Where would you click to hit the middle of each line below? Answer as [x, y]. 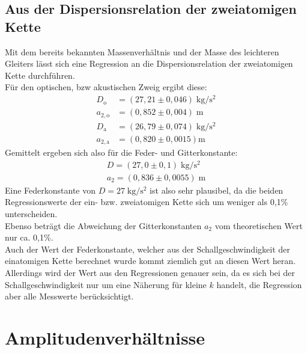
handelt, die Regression [259, 284]
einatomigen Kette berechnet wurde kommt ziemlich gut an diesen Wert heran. [150, 261]
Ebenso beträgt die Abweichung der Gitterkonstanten [103, 225]
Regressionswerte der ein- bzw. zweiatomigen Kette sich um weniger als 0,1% [147, 202]
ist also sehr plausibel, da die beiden [217, 190]
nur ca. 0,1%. [29, 237]
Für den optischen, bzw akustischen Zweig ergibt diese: [106, 87]
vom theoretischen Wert [259, 225]
